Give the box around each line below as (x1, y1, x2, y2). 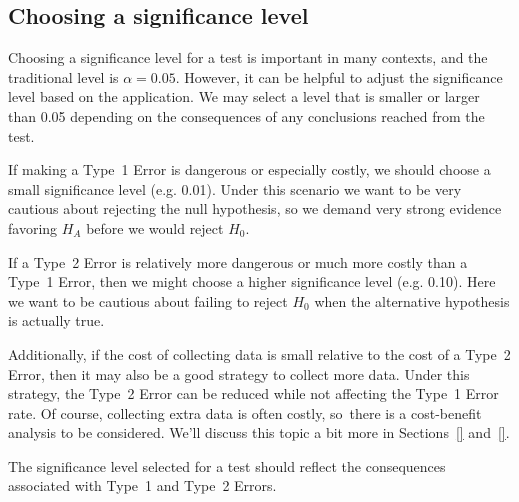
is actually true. (8, 310, 105, 331)
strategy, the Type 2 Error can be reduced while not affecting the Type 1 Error (8, 383, 499, 404)
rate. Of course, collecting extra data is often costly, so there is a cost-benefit (8, 402, 482, 423)
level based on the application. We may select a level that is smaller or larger (8, 86, 480, 107)
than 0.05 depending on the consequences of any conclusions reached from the (8, 105, 485, 126)
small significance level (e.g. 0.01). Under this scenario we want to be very (8, 178, 462, 199)
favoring (8, 217, 58, 238)
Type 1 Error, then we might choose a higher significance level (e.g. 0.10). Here (8, 271, 496, 292)
